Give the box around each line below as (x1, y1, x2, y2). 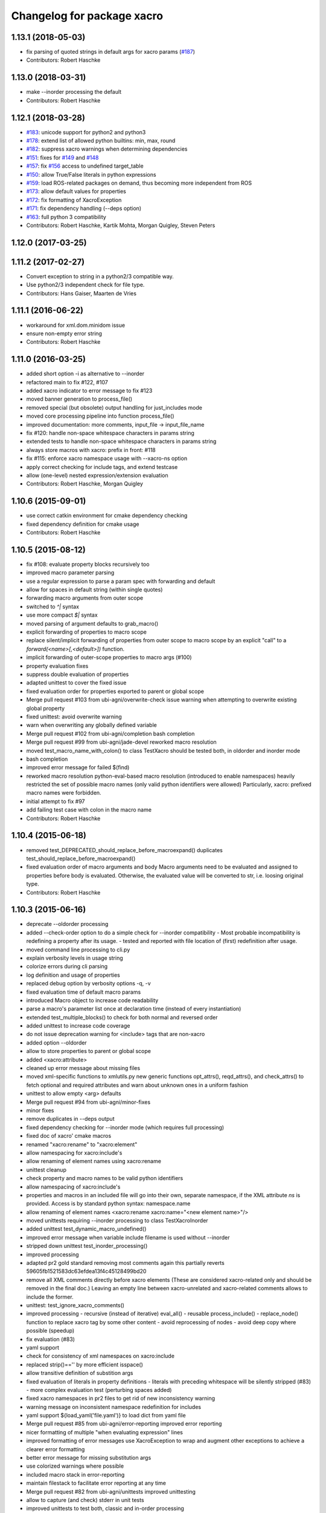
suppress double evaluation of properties (26, 671, 129, 678)
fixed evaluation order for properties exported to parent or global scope (26, 688, 205, 695)
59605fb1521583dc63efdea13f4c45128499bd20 (26, 1268, 147, 1275)
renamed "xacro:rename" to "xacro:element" (26, 1141, 138, 1148)
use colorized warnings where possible (26, 1462, 124, 1470)
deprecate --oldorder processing (26, 921, 109, 928)
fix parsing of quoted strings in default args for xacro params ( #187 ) (26, 48, 196, 56)
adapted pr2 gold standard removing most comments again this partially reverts (26, 1259, 225, 1267)
